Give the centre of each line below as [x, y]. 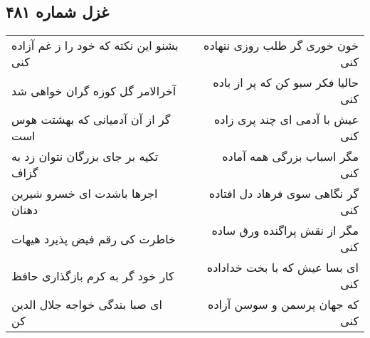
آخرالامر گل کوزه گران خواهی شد [94, 90]
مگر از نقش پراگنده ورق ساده [285, 231]
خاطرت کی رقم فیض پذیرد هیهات [94, 238]
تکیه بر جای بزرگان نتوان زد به [85, 157]
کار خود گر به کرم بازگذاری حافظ [93, 275]
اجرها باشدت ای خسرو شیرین [85, 194]
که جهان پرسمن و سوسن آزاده [283, 305]
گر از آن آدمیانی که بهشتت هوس [91, 120]
